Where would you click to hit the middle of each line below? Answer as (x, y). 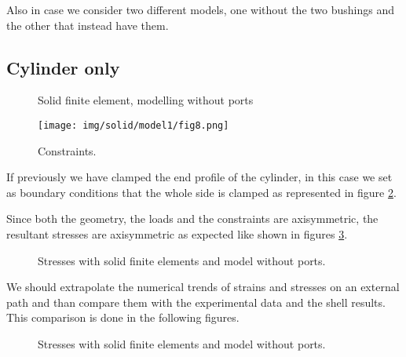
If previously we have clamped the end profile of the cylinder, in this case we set (199, 177)
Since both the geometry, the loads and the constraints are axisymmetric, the (192, 219)
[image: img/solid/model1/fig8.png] (134, 125)
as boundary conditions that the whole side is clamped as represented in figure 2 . (201, 192)
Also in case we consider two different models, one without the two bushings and (200, 9)
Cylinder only (63, 67)
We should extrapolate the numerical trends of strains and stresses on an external (203, 287)
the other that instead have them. (88, 25)
